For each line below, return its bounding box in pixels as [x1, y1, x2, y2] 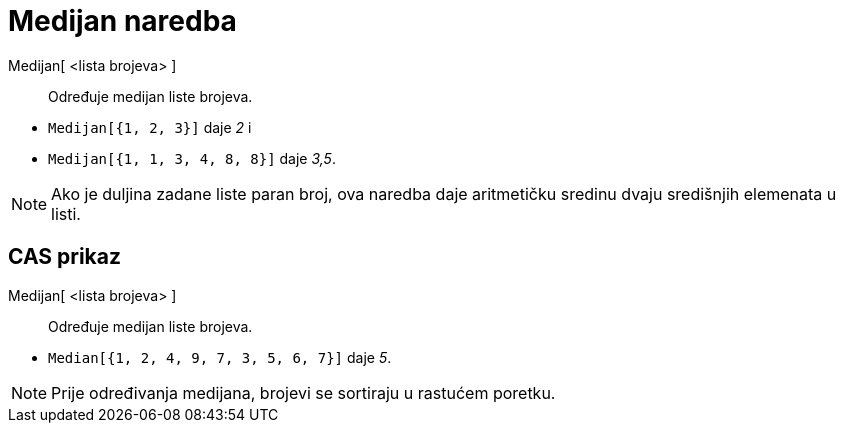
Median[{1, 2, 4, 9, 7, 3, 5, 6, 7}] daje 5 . [48, 348, 392, 366]
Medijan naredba [8, 4, 237, 38]
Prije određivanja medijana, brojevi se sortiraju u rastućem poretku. [51, 382, 556, 403]
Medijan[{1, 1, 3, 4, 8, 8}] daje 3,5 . [48, 149, 336, 167]
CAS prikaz [8, 244, 122, 270]
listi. [51, 203, 81, 224]
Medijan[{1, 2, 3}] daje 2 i [48, 118, 252, 136]
